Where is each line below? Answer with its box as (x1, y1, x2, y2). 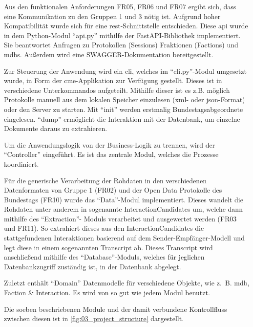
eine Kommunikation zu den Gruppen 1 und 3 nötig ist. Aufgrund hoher (4, 11, 221, 21)
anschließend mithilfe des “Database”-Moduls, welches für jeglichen (4, 252, 205, 262)
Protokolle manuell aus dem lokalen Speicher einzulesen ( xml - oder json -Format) (4, 94, 245, 105)
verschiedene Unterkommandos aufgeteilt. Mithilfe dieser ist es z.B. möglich (4, 85, 230, 95)
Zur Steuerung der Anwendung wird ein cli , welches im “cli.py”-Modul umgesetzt (4, 65, 247, 76)
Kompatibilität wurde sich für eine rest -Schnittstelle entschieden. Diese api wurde (4, 21, 248, 31)
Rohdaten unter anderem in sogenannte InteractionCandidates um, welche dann (4, 204, 243, 214)
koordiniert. (4, 158, 39, 169)
